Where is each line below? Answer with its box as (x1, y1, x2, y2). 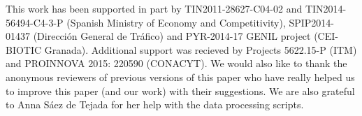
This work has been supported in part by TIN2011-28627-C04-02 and (6, 1, 303, 15)
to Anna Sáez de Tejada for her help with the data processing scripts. (6, 97, 304, 112)
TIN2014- (305, 1, 347, 15)
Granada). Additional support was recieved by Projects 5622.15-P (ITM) (44, 42, 357, 57)
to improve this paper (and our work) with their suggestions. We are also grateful (6, 83, 355, 98)
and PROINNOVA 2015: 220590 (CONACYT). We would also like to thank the (6, 56, 347, 71)
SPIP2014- (289, 15, 335, 29)
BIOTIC (6, 42, 42, 57)
